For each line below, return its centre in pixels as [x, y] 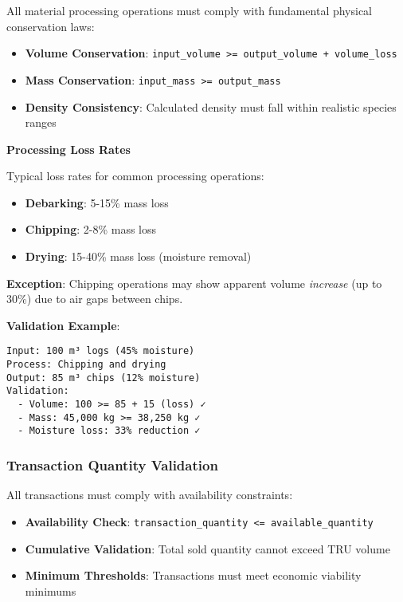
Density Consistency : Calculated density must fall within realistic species [211, 106]
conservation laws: [51, 26]
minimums [51, 590]
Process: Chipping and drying [86, 365]
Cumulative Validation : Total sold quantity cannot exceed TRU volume [207, 548]
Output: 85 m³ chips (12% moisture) [104, 378]
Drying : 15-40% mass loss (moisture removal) [138, 256]
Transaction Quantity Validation [112, 464]
